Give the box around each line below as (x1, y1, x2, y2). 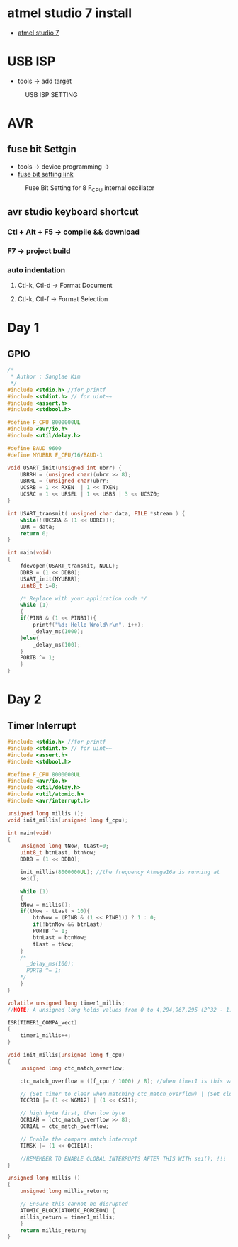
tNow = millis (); (20, 901, 72, 908)
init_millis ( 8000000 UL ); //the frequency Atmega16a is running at (20, 868, 220, 876)
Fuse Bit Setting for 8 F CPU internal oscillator (25, 183, 155, 194)
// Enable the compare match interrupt (20, 1136, 138, 1143)
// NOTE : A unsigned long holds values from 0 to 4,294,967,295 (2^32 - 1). (7, 1006, 236, 1013)
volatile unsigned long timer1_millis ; (7, 1000, 125, 1007)
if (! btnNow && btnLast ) (33, 921, 103, 928)
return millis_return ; (20, 1226, 87, 1234)
